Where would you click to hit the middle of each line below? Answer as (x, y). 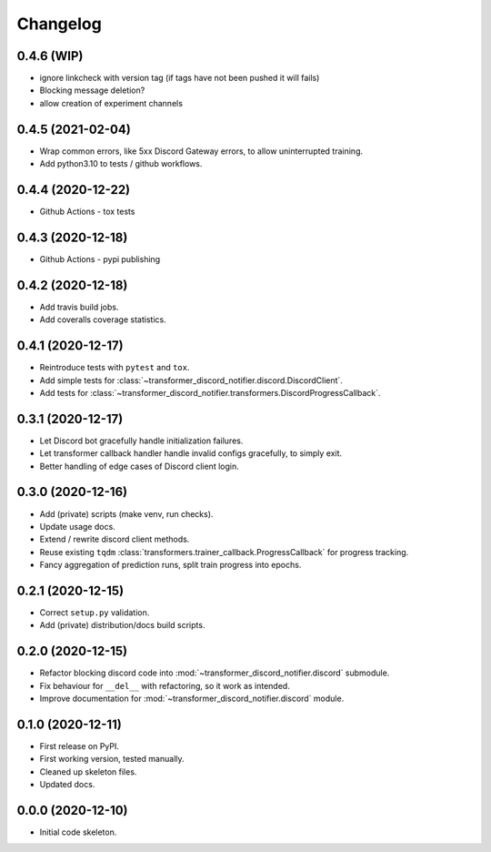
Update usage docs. (77, 526)
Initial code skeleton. (78, 832)
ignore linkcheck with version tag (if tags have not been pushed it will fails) (180, 78)
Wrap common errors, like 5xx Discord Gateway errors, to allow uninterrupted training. (201, 151)
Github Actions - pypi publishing (100, 259)
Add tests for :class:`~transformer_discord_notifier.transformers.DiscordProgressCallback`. (210, 392)
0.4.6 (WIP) (50, 56)
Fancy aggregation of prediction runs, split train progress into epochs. (170, 565)
